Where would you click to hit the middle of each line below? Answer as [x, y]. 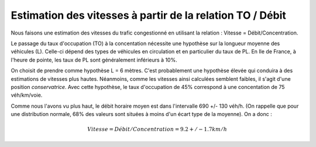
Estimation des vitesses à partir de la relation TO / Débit [148, 15]
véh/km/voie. [27, 95]
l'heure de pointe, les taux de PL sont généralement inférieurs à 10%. [94, 60]
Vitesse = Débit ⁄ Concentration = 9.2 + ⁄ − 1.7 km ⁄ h [157, 129]
